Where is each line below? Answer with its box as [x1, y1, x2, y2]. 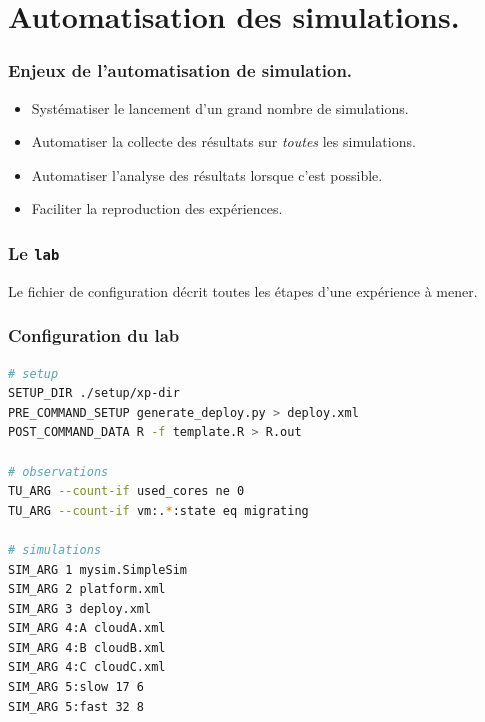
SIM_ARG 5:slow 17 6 [8, 680, 145, 695]
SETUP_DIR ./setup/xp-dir [8, 386, 180, 401]
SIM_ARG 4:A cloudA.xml [8, 621, 166, 636]
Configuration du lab [8, 323, 180, 348]
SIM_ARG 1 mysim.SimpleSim [8, 562, 187, 577]
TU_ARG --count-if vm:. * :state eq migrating [8, 503, 309, 518]
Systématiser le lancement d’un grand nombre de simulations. [31, 97, 409, 118]
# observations [8, 464, 109, 479]
